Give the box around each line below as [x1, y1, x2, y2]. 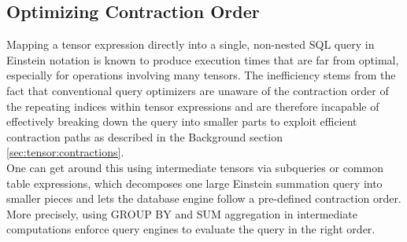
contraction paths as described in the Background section [6, 128, 283, 145]
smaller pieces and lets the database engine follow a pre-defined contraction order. [6, 190, 401, 207]
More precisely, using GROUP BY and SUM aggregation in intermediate [6, 205, 357, 222]
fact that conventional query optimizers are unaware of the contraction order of [6, 82, 389, 98]
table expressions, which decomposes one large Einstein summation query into [6, 174, 383, 191]
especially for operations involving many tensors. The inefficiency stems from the [6, 67, 396, 83]
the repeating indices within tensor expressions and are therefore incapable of [6, 97, 379, 114]
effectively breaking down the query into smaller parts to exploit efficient [6, 113, 357, 130]
